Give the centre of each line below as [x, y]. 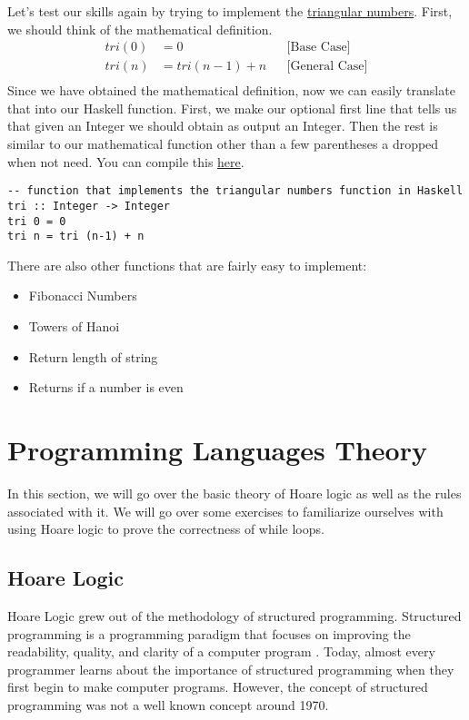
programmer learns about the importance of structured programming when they [231, 669]
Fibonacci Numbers [83, 296]
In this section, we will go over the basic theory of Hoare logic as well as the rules [234, 493]
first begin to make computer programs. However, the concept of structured [218, 687]
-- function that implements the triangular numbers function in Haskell [235, 191]
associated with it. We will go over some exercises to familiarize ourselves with [225, 511]
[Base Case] [319, 48]
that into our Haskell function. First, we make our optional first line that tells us [232, 108]
